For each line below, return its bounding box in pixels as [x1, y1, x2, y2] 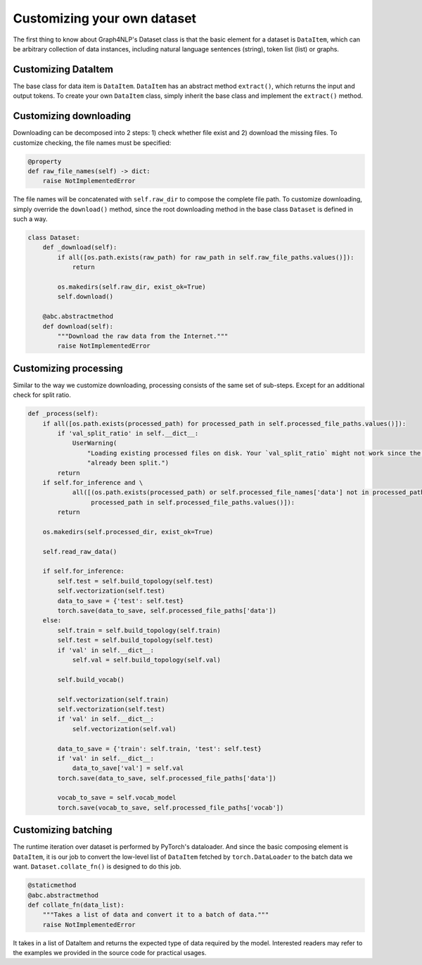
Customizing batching [13, 824, 113, 836]
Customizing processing [13, 362, 123, 374]
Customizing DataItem [13, 63, 114, 75]
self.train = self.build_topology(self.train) [57, 626, 221, 634]
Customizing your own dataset [13, 11, 197, 26]
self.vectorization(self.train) [57, 695, 169, 703]
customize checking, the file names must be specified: [13, 138, 172, 147]
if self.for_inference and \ [42, 479, 143, 486]
